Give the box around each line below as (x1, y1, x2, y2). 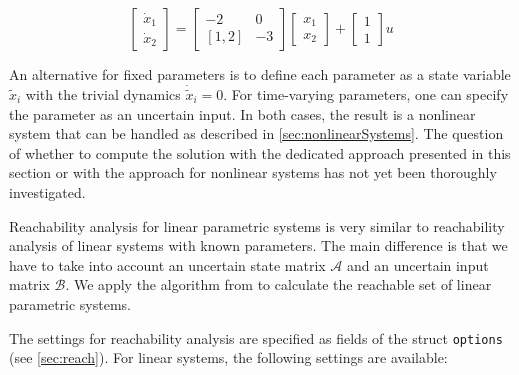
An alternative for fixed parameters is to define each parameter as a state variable (9, 64, 511, 84)
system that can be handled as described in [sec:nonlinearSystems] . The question (9, 123, 504, 144)
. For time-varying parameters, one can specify (223, 84, 509, 105)
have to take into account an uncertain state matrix (9, 254, 326, 275)
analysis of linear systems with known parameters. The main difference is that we (9, 235, 508, 256)
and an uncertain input (347, 254, 489, 275)
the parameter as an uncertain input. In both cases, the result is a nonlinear (9, 103, 476, 124)
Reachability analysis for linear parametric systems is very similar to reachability (9, 215, 505, 236)
